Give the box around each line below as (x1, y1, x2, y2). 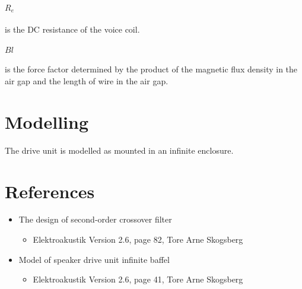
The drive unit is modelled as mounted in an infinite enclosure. (5, 144, 234, 156)
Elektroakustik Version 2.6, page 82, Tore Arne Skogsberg (33, 233, 243, 246)
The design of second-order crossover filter (18, 213, 172, 226)
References (5, 179, 95, 203)
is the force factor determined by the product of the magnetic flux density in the (5, 63, 298, 75)
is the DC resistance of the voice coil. (5, 23, 140, 35)
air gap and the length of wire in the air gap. (5, 75, 169, 87)
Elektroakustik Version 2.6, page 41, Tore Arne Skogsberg (33, 273, 243, 285)
